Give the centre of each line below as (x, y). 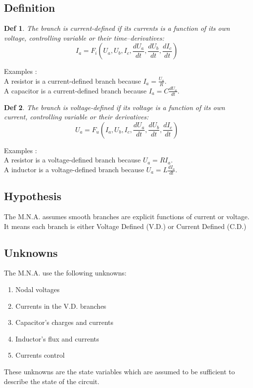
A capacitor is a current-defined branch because (75, 90)
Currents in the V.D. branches (61, 306)
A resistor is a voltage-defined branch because (73, 160)
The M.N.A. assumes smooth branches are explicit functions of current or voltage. (127, 217)
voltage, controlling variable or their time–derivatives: (84, 37)
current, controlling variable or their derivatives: (76, 117)
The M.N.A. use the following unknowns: (65, 273)
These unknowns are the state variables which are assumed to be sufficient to (119, 371)
